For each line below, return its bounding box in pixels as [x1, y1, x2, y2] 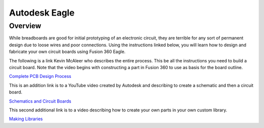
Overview [9, 21, 42, 30]
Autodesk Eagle [9, 7, 75, 18]
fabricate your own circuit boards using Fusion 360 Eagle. [9, 49, 126, 55]
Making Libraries [9, 116, 43, 122]
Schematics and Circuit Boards [9, 98, 71, 104]
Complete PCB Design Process [9, 73, 71, 79]
